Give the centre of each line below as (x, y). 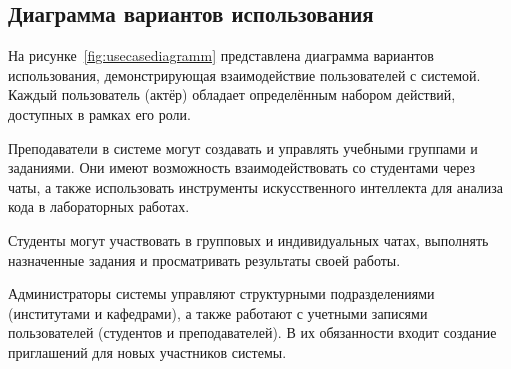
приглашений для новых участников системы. (147, 351)
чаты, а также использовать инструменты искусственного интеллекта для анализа (256, 186)
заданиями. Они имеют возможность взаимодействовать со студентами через (242, 167)
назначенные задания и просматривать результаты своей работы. (204, 259)
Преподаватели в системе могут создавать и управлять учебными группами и (243, 147)
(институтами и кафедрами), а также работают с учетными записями (218, 312)
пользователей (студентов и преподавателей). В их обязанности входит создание (252, 332)
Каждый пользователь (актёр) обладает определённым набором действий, (232, 94)
